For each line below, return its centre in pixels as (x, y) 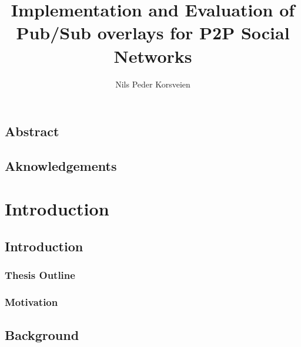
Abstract (32, 131)
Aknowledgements (61, 165)
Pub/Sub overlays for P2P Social (153, 33)
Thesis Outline (40, 275)
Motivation (31, 302)
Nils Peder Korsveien (153, 84)
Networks (153, 55)
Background (42, 334)
